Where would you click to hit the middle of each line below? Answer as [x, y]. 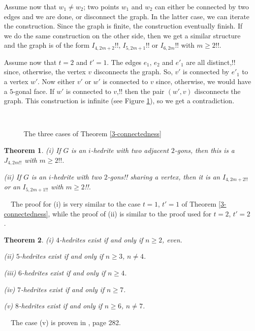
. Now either [56, 81]
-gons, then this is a [205, 150]
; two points [101, 6]
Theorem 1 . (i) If [32, 150]
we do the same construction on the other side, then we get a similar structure [122, 35]
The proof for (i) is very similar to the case [76, 203]
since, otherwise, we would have [204, 81]
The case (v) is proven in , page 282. [66, 322]
